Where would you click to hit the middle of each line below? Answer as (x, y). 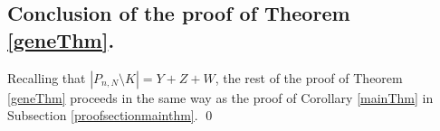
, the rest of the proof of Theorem (309, 77)
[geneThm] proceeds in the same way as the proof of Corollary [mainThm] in (220, 97)
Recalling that (47, 77)
